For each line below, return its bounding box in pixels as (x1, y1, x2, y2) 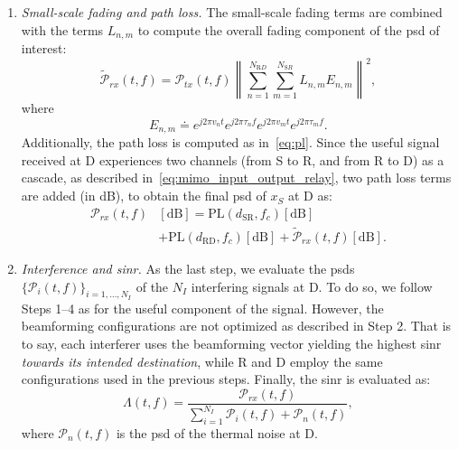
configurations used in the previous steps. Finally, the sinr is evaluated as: (21, 369, 431, 388)
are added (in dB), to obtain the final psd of (21, 186, 266, 205)
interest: (21, 39, 67, 58)
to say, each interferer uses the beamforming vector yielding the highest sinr (21, 333, 442, 352)
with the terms (21, 20, 104, 39)
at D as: (287, 186, 332, 205)
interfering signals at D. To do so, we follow (191, 276, 433, 295)
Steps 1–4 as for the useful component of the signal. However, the (21, 298, 384, 317)
